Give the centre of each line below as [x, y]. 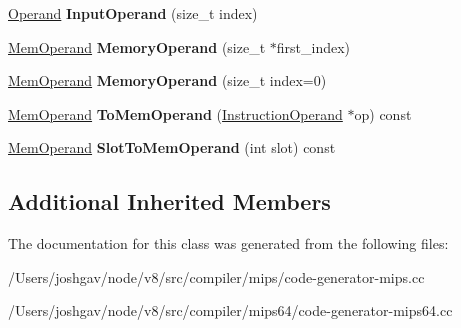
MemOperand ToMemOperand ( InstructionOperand [175, 113]
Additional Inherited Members [169, 201]
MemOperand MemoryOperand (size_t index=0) [167, 80]
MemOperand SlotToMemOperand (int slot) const [172, 147]
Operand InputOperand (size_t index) [133, 13]
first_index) [313, 46]
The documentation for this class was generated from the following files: [228, 243]
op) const [383, 113]
